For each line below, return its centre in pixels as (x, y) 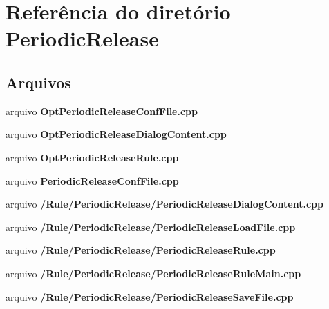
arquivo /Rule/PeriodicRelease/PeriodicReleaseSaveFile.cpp (150, 296)
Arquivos (38, 82)
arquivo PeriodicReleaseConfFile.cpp (92, 180)
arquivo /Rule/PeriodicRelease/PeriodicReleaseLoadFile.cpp (151, 227)
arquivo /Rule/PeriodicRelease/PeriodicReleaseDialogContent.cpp (165, 204)
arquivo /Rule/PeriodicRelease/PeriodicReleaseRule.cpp (141, 250)
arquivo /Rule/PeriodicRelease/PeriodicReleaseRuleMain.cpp (153, 273)
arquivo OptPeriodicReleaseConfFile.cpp (102, 111)
